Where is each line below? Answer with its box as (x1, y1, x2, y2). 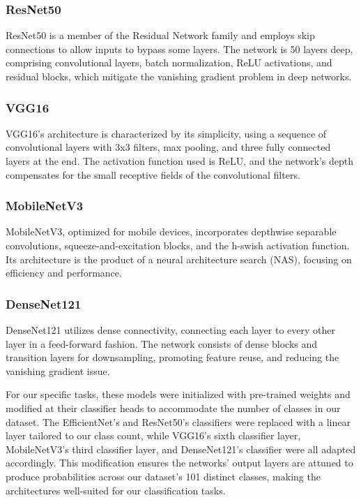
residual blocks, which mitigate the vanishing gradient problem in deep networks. (6, 69, 352, 83)
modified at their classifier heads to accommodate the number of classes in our (6, 400, 341, 415)
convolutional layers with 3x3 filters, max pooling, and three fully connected (6, 140, 331, 154)
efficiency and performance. (6, 265, 122, 280)
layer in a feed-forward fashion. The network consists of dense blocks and (6, 336, 318, 351)
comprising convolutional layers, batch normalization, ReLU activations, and (6, 55, 332, 70)
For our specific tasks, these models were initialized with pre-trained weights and (6, 387, 351, 402)
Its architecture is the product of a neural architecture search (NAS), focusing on (6, 251, 352, 266)
